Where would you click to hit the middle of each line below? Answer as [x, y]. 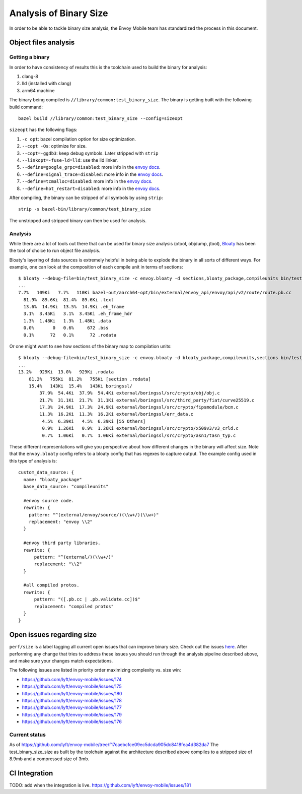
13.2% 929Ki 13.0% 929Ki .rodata [66, 372]
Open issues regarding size [53, 635]
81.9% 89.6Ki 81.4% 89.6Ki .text [69, 300]
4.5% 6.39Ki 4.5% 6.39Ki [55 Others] [94, 421]
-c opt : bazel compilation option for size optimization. [79, 139]
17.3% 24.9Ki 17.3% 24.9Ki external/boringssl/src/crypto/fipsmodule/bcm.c [139, 407]
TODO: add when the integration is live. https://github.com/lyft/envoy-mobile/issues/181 [100, 785]
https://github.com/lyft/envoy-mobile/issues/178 [72, 701]
